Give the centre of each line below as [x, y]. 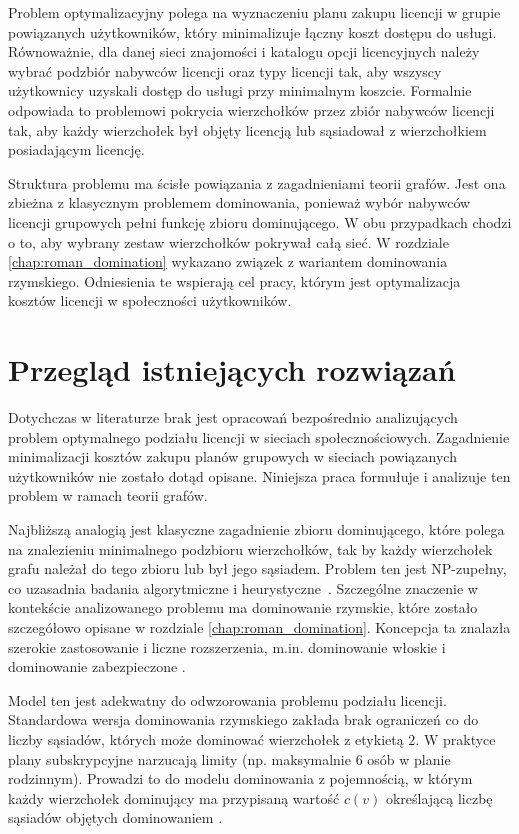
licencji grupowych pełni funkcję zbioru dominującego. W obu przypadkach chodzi [260, 221]
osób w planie [409, 758]
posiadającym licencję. [76, 149]
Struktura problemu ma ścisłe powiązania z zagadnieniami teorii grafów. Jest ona [257, 182]
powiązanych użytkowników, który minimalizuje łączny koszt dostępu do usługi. [252, 31]
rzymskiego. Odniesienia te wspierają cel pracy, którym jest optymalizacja [234, 280]
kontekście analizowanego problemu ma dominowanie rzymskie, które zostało [243, 607]
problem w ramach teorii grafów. [108, 495]
